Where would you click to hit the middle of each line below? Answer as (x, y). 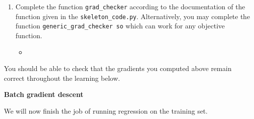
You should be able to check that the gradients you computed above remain (118, 68)
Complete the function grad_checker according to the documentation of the (130, 6)
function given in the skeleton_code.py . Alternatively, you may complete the (133, 16)
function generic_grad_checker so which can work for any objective (120, 26)
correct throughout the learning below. (62, 78)
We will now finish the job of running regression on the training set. (106, 110)
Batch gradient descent (44, 94)
